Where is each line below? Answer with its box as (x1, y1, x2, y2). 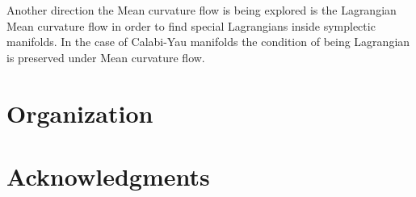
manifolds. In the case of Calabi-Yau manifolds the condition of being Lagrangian (6, 33, 410, 50)
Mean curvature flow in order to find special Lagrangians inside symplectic (6, 17, 376, 34)
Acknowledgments (6, 159, 210, 192)
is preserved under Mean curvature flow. (6, 48, 205, 65)
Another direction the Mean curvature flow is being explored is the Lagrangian (6, 2, 397, 18)
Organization (6, 96, 153, 129)
